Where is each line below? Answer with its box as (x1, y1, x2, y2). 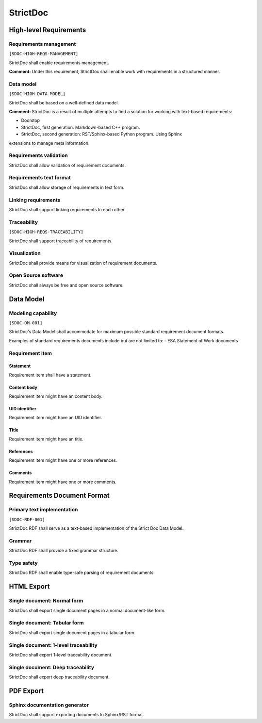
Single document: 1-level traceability (9, 641, 98, 648)
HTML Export (9, 583, 50, 591)
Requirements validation (9, 152, 68, 159)
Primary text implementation (9, 506, 78, 513)
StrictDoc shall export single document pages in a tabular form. (9, 629, 136, 636)
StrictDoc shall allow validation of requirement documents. (9, 162, 126, 168)
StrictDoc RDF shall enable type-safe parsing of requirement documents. (9, 570, 155, 575)
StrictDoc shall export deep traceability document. (9, 674, 110, 680)
